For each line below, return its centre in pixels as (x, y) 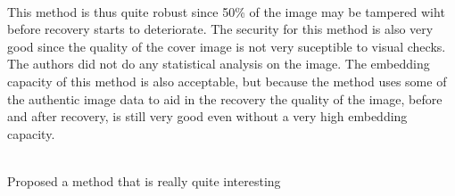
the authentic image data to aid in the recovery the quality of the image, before (225, 98)
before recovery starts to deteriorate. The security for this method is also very (220, 29)
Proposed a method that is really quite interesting (144, 180)
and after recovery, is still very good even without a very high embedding (207, 116)
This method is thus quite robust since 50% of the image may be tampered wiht (226, 11)
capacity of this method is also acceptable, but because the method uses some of (227, 81)
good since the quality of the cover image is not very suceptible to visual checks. (227, 46)
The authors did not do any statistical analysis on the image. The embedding (219, 64)
